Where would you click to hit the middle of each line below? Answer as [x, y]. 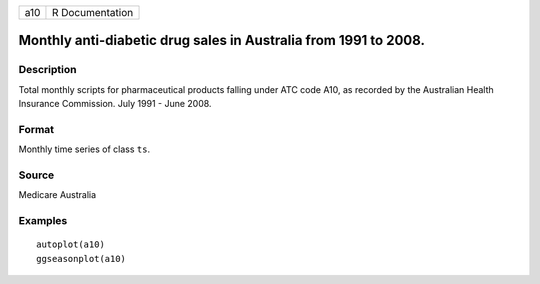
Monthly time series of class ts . [84, 149]
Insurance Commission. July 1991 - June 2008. [115, 104]
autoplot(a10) [70, 244]
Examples [43, 221]
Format [36, 129]
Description [47, 70]
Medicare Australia [57, 195]
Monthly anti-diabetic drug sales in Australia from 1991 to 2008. [221, 40]
